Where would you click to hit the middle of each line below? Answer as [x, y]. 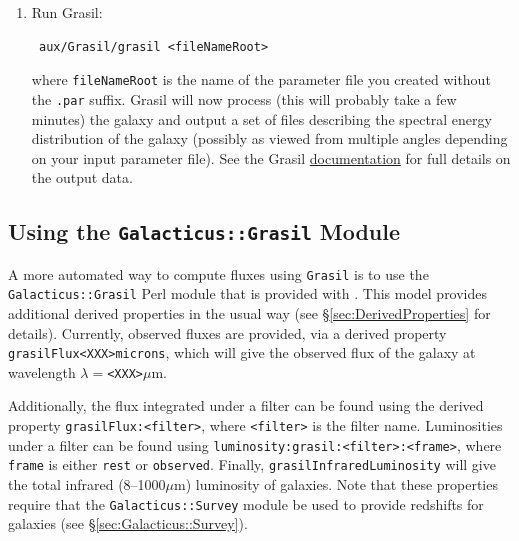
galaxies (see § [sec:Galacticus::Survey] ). [128, 523]
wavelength [42, 371]
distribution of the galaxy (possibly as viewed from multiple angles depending [269, 138]
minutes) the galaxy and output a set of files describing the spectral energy [261, 118]
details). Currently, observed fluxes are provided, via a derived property [227, 332]
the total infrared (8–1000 [87, 484]
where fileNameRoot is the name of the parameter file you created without [261, 79]
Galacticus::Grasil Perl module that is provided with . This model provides [248, 293]
